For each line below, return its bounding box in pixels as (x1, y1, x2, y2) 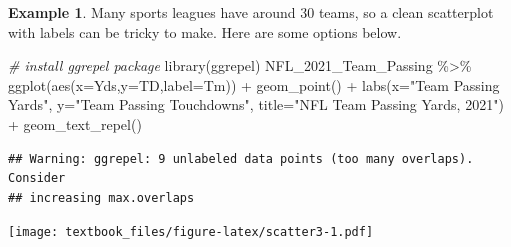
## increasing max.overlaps (8, 190, 195, 205)
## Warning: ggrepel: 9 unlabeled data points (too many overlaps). (8, 151, 474, 166)
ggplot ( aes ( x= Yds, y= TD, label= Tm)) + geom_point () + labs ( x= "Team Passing (8, 74, 500, 95)
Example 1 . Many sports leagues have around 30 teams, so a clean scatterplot (8, 2, 494, 22)
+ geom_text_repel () (8, 113, 142, 134)
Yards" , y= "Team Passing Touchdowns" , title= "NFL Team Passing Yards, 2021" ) (8, 94, 504, 115)
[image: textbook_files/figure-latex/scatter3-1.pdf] (8, 225, 374, 240)
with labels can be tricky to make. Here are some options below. (8, 21, 402, 42)
